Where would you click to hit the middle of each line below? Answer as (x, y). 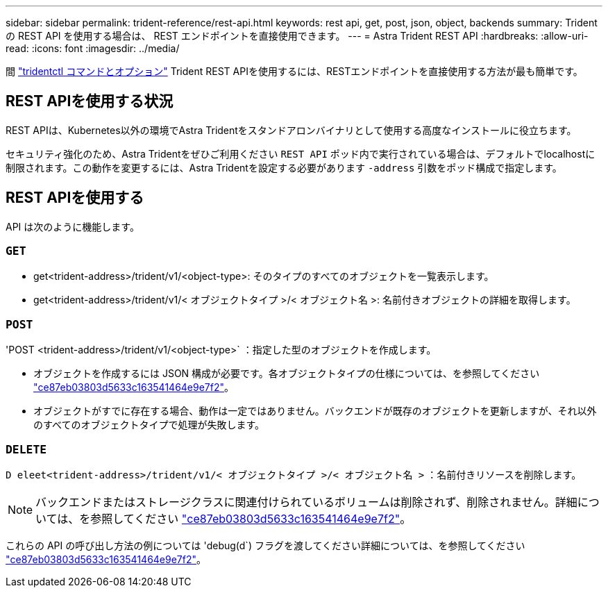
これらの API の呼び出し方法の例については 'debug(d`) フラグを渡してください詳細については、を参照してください (265, 545)
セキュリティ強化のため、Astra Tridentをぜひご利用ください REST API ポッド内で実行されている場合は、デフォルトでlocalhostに (301, 153)
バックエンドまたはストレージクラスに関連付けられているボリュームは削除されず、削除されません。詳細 (306, 502)
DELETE (26, 449)
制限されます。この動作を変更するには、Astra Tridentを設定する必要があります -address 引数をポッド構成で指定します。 (284, 167)
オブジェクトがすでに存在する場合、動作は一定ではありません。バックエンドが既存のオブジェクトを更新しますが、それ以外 (315, 411)
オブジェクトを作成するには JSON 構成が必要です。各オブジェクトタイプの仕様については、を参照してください (287, 374)
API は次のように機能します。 (73, 226)
